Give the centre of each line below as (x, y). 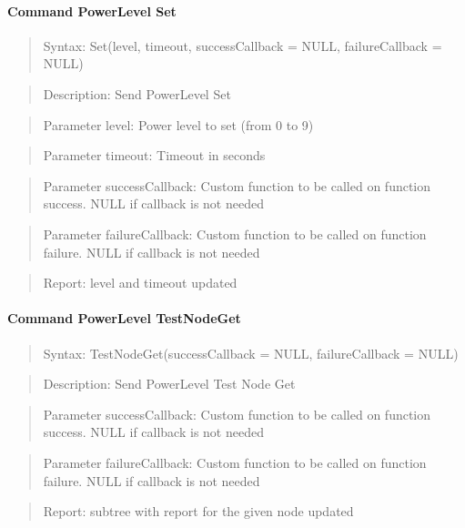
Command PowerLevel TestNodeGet (124, 318)
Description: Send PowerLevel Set (137, 93)
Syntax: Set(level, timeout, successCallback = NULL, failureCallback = (243, 45)
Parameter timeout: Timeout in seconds (154, 155)
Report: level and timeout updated (140, 283)
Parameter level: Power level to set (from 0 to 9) (178, 124)
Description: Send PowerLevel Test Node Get (169, 384)
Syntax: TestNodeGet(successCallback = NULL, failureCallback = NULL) (251, 353)
